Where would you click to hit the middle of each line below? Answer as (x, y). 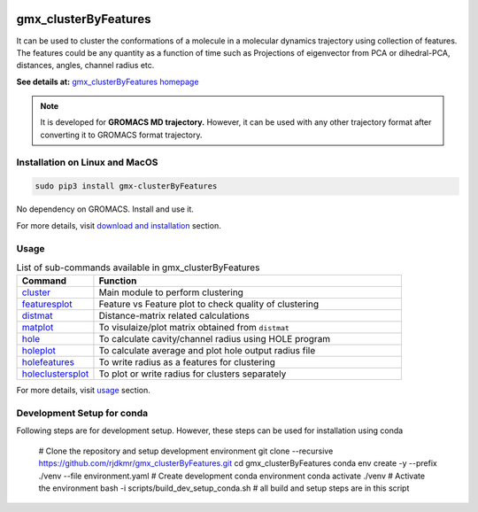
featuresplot (47, 304)
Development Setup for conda (82, 414)
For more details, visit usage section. (83, 391)
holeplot (39, 351)
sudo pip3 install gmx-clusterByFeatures (126, 186)
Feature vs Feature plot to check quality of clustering (209, 304)
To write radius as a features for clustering (187, 362)
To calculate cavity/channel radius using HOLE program (215, 339)
